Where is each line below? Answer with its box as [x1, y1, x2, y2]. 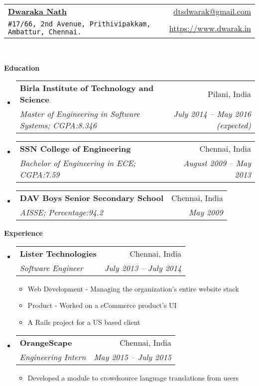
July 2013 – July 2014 [104, 262, 182, 274]
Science [19, 94, 49, 105]
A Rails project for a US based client [27, 316, 140, 327]
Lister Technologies [19, 247, 97, 259]
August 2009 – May [183, 157, 251, 169]
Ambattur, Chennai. [8, 28, 82, 36]
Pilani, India [208, 88, 251, 99]
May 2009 [188, 206, 223, 218]
